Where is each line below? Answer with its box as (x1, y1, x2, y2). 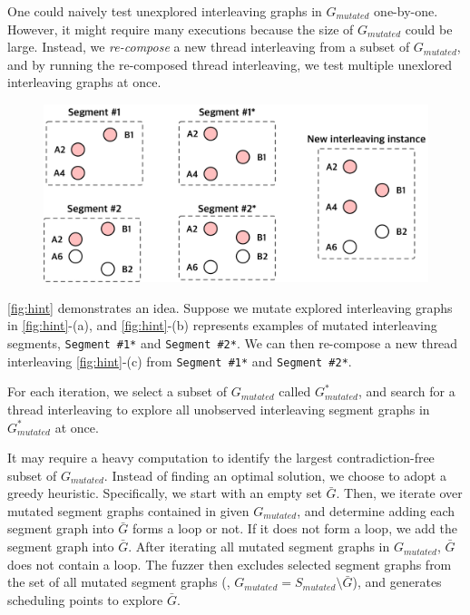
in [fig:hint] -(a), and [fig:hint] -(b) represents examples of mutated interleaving (7, 316, 437, 335)
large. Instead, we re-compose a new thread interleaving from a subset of (7, 37, 410, 56)
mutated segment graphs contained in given (7, 501, 250, 520)
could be (405, 19, 453, 38)
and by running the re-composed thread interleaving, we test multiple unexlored (7, 54, 452, 73)
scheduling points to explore (7, 590, 163, 609)
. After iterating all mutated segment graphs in (128, 537, 390, 556)
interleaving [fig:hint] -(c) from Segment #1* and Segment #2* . (7, 351, 352, 370)
